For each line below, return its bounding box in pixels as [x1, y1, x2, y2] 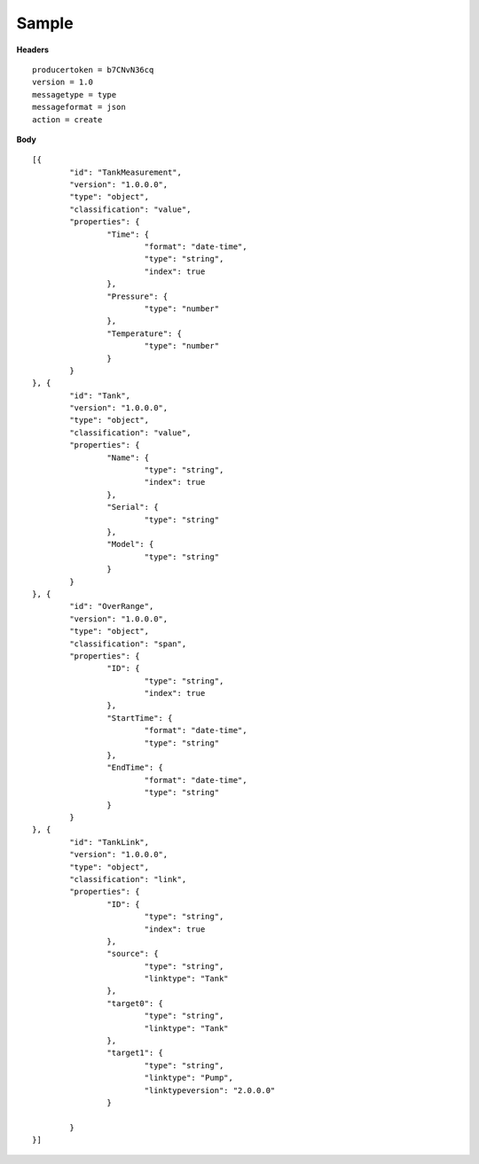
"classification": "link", [69, 874, 187, 884]
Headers [16, 44, 49, 55]
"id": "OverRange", [69, 601, 154, 612]
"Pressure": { [106, 291, 169, 301]
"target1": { [106, 1048, 164, 1059]
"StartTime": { [106, 713, 173, 723]
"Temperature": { [106, 328, 182, 339]
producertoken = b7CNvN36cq [32, 65, 154, 74]
